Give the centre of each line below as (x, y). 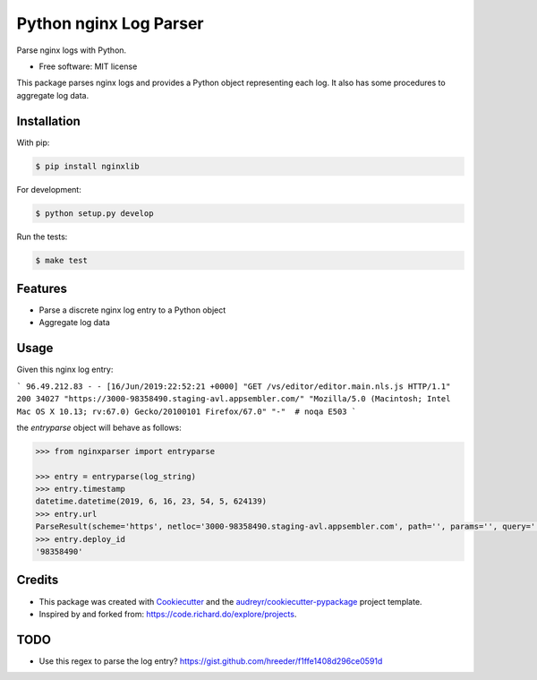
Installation (48, 121)
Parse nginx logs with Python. (72, 50)
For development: (49, 189)
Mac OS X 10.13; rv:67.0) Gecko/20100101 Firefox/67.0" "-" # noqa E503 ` (187, 411)
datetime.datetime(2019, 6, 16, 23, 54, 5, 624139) (151, 501)
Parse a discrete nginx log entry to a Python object (132, 310)
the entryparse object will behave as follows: (99, 427)
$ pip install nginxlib (88, 166)
